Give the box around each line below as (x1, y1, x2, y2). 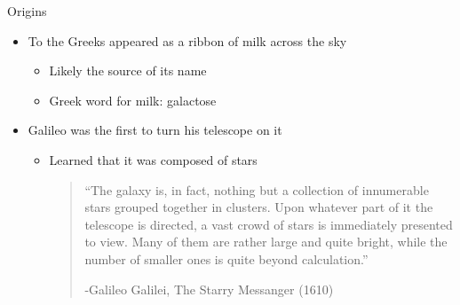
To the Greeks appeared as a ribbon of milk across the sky (28, 31, 347, 50)
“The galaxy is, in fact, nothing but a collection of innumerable (84, 180, 429, 199)
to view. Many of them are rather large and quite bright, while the (84, 232, 448, 251)
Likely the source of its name (49, 61, 207, 80)
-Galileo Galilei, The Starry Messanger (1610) (84, 279, 334, 298)
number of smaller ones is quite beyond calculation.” (84, 249, 369, 268)
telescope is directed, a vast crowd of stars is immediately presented (84, 215, 453, 233)
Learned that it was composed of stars (49, 150, 258, 168)
